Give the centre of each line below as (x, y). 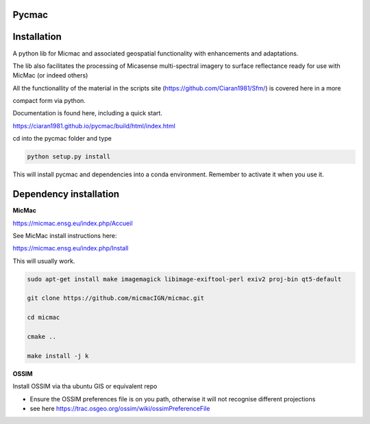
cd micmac (44, 318)
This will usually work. (44, 261)
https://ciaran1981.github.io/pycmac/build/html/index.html (94, 126)
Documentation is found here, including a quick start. (87, 113)
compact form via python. (49, 101)
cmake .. (42, 337)
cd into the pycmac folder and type (62, 139)
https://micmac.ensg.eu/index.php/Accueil (73, 223)
